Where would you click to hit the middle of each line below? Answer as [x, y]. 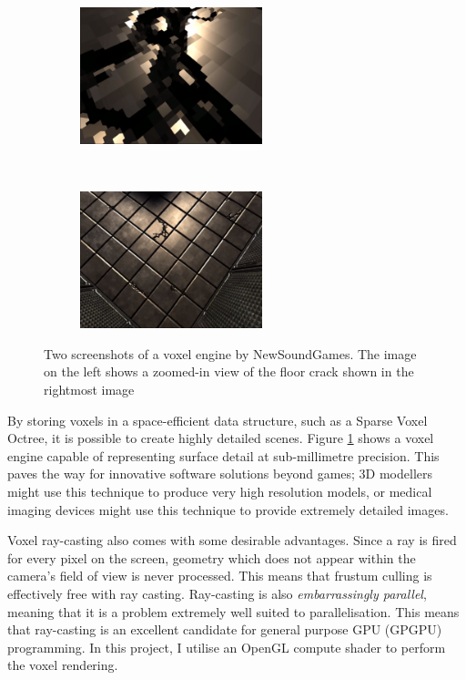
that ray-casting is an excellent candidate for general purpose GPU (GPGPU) [225, 629]
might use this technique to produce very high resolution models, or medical [220, 491]
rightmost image [89, 389]
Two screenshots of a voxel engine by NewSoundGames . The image [230, 353]
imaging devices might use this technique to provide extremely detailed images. [228, 509]
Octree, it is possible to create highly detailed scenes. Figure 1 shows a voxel [221, 438]
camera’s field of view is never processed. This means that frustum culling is [220, 576]
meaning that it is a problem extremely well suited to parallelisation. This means [233, 611]
